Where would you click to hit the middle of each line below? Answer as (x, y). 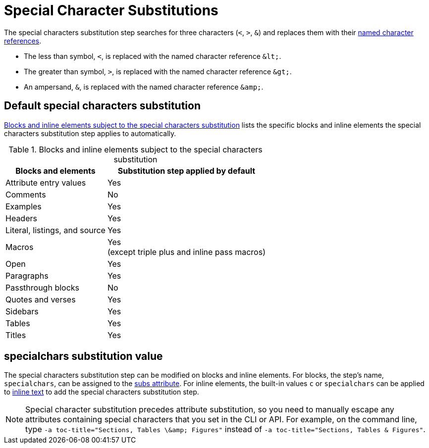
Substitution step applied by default (187, 171)
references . (23, 41)
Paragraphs (27, 275)
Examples (24, 206)
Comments (26, 194)
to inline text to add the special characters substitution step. (102, 392)
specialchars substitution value (83, 356)
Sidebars (22, 311)
